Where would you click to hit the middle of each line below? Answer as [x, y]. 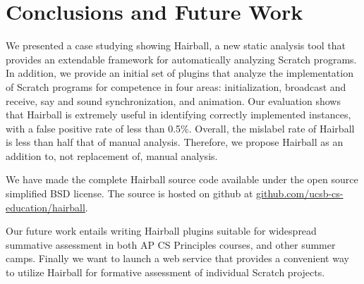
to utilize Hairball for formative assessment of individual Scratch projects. [165, 272]
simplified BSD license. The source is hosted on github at [129, 193]
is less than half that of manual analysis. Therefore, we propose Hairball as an [175, 142]
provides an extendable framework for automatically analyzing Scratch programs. [181, 59]
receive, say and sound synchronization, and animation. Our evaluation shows [173, 100]
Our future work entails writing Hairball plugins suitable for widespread [161, 231]
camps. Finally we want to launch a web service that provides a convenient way [177, 258]
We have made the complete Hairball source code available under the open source [182, 179]
